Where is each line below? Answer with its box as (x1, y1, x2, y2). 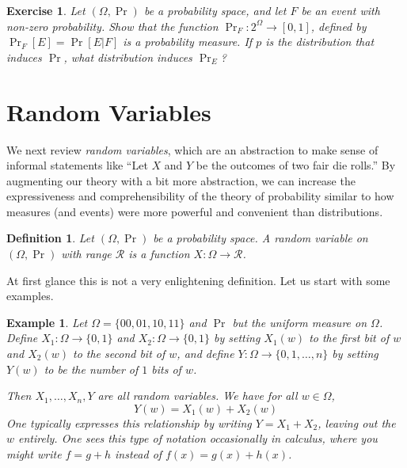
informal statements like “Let (6, 157, 148, 173)
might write (6, 446, 62, 462)
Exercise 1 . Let (6, 2, 86, 18)
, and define (177, 345, 234, 362)
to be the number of (44, 360, 139, 377)
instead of (115, 446, 162, 462)
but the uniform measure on (232, 314, 367, 330)
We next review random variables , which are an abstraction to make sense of (6, 141, 378, 158)
